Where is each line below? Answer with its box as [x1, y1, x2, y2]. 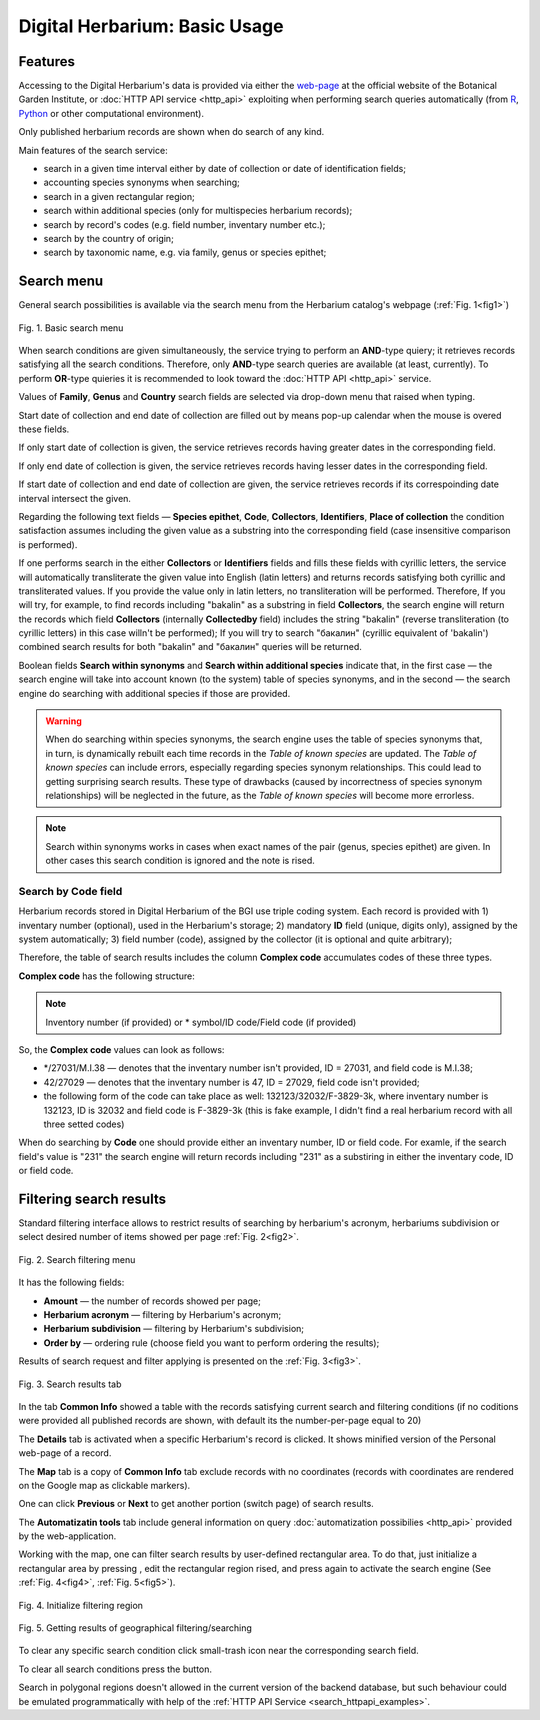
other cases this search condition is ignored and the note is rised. [45, 855, 315, 867]
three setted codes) [43, 1118, 125, 1130]
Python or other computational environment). [18, 107, 205, 119]
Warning [45, 715, 82, 727]
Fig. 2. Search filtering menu [18, 1253, 136, 1265]
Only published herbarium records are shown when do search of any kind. [18, 126, 325, 138]
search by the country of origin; [43, 232, 174, 244]
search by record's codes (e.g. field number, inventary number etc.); [43, 218, 326, 230]
